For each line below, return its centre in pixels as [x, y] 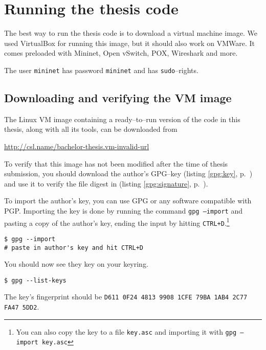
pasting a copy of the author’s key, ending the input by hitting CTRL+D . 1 [117, 222]
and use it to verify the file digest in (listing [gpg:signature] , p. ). [106, 183]
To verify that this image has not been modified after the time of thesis [116, 163]
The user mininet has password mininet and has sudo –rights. [101, 70]
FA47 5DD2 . [22, 307]
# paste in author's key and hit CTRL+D [74, 248]
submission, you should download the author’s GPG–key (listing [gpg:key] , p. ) [128, 173]
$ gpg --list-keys [35, 280]
